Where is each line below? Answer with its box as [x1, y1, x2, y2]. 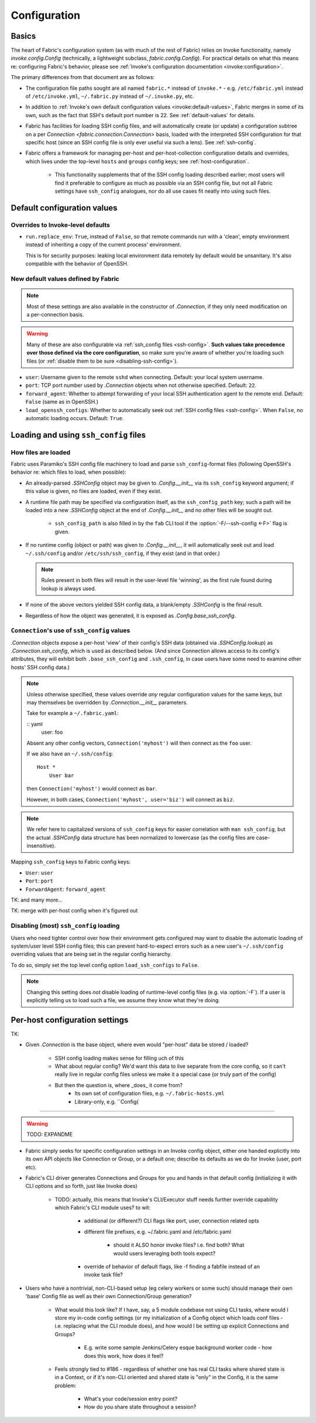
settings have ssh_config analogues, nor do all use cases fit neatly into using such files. [54, 188, 271, 195]
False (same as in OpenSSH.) [25, 399, 99, 406]
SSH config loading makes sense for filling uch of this [54, 1054, 184, 1061]
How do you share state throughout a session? [84, 1404, 197, 1411]
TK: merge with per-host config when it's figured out [11, 907, 138, 914]
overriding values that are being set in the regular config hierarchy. [11, 951, 172, 958]
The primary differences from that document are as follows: [11, 74, 155, 81]
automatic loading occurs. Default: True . [25, 414, 124, 421]
